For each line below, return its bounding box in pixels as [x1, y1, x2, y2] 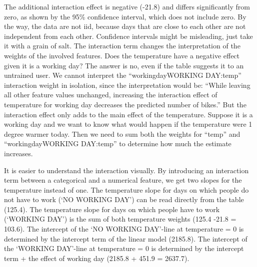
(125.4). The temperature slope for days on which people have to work [4, 204, 220, 214]
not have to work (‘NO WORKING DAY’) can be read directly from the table [4, 194, 244, 205]
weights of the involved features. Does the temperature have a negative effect [4, 50, 240, 60]
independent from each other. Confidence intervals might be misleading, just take [4, 30, 253, 41]
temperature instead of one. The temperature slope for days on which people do [4, 184, 249, 195]
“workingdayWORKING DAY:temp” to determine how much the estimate [4, 138, 231, 149]
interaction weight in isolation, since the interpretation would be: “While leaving [4, 79, 250, 90]
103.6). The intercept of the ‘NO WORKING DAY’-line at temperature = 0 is [4, 224, 244, 234]
